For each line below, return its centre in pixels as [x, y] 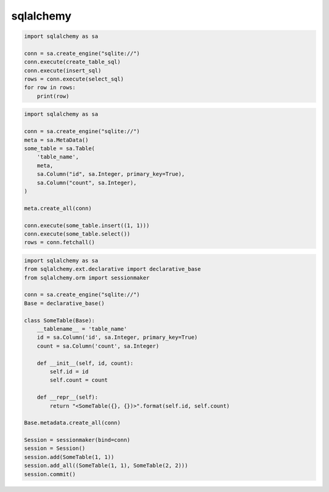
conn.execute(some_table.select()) [77, 234]
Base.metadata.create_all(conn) [73, 423]
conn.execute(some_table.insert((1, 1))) [87, 225]
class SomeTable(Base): [60, 320]
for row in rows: [50, 88]
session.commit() [50, 474]
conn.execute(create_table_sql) [73, 62]
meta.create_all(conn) [58, 208]
